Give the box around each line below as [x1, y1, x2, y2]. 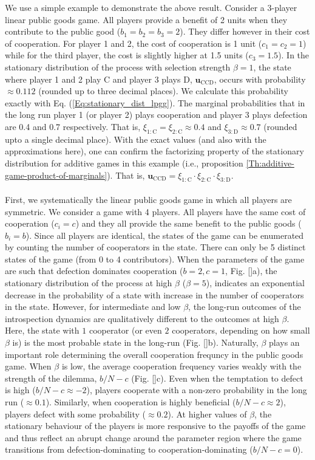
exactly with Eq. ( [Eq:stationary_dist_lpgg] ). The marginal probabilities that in [5, 96, 305, 109]
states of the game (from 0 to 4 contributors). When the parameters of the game [5, 252, 305, 265]
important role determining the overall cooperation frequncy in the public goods [5, 348, 303, 360]
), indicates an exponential [206, 276, 305, 289]
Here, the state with [5, 324, 80, 337]
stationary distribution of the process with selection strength [5, 60, 231, 73]
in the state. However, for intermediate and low [5, 300, 181, 313]
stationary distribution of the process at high [5, 276, 172, 289]
